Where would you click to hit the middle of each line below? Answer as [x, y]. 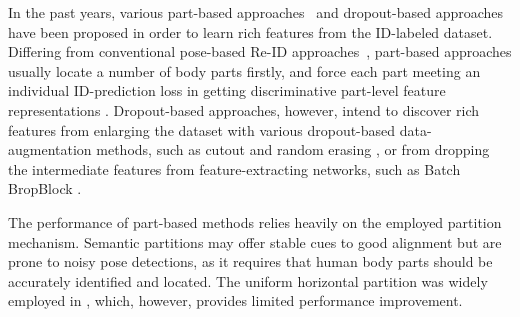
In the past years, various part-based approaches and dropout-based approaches [256, 12]
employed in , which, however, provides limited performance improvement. [235, 300]
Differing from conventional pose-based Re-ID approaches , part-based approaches [260, 51]
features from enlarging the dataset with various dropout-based [202, 129]
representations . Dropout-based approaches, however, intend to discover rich [244, 109]
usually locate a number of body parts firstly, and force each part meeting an [244, 70]
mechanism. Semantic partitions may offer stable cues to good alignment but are [255, 241]
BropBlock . [45, 188]
